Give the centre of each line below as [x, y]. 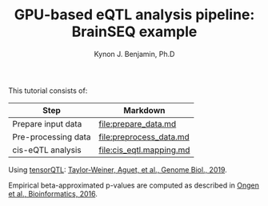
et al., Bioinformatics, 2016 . [53, 193]
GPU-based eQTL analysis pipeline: [134, 15]
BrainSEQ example [134, 32]
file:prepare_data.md [138, 123]
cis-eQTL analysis [47, 150]
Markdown [144, 110]
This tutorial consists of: [48, 91]
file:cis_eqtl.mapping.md [144, 150]
